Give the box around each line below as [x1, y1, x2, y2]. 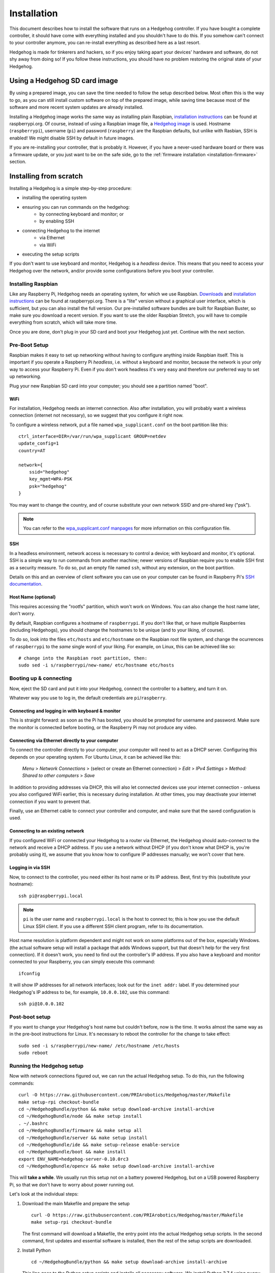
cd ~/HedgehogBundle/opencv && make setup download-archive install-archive [18, 1164, 215, 1169]
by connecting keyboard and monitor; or [39, 211, 124, 217]
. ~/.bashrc [18, 1120, 48, 1126]
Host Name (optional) [9, 594, 56, 600]
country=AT [18, 448, 46, 453]
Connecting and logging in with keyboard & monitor [9, 708, 121, 714]
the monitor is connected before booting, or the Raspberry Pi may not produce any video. [9, 724, 197, 730]
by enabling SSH [39, 218, 74, 224]
